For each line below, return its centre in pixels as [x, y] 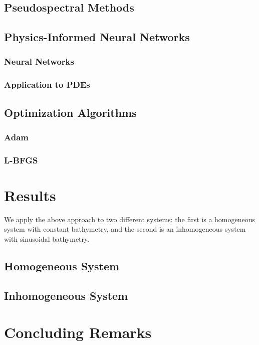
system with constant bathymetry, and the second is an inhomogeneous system [125, 229]
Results [30, 195]
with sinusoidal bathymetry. [47, 239]
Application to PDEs [47, 84]
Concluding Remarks [78, 332]
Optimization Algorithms [70, 112]
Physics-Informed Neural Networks [97, 37]
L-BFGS [21, 160]
